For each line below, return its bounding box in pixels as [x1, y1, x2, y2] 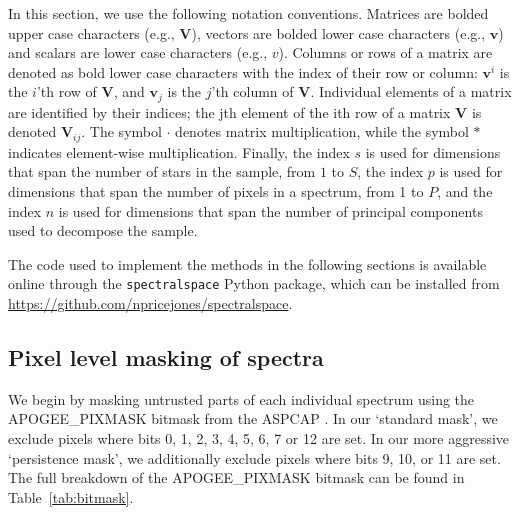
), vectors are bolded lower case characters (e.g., [191, 22, 486, 43]
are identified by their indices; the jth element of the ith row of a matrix [8, 101, 451, 122]
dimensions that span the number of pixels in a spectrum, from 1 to [8, 181, 424, 202]
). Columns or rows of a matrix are [278, 42, 493, 63]
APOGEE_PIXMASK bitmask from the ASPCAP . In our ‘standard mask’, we [8, 408, 498, 429]
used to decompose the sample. [8, 220, 198, 241]
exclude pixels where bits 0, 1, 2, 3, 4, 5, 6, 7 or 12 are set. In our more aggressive [8, 428, 510, 449]
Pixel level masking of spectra [8, 342, 324, 373]
